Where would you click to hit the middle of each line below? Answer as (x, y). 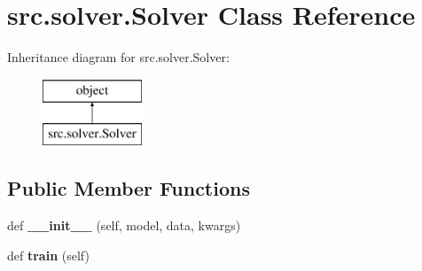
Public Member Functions (129, 188)
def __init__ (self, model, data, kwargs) (124, 225)
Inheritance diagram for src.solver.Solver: (118, 57)
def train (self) (48, 255)
